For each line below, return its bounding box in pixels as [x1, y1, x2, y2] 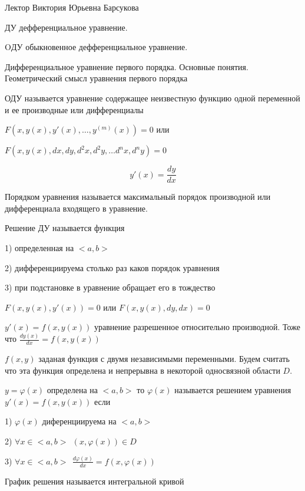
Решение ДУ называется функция [5, 222, 125, 234]
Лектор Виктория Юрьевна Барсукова [5, 1, 139, 13]
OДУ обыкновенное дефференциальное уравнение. [5, 41, 188, 53]
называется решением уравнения [174, 384, 291, 396]
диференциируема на [42, 415, 117, 427]
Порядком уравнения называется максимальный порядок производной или [5, 190, 271, 203]
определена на [47, 384, 98, 396]
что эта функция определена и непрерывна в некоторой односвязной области [5, 364, 280, 376]
